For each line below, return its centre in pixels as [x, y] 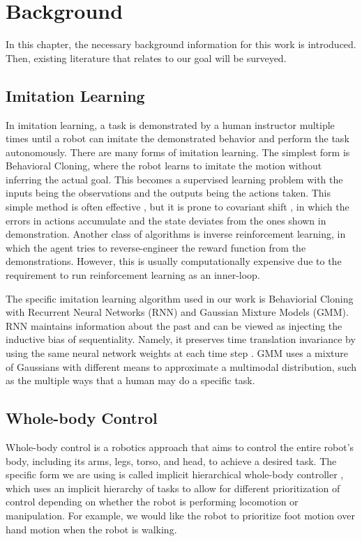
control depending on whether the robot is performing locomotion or [152, 502]
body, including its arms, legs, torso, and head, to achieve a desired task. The [171, 460]
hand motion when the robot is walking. [91, 529]
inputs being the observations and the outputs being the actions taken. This [168, 193]
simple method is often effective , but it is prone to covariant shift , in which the [178, 207]
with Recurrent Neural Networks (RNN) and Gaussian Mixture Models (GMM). [177, 312]
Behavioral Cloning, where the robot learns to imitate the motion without [164, 166]
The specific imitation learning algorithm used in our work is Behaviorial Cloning [180, 298]
